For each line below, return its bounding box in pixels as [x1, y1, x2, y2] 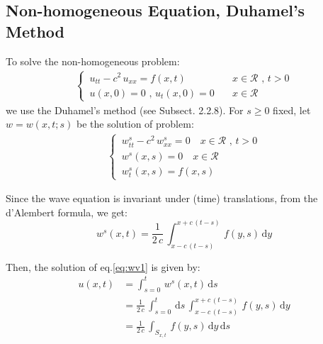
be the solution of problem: [76, 116, 194, 131]
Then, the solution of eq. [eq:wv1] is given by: [6, 259, 200, 274]
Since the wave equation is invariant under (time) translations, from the [6, 191, 318, 206]
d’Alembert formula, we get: [6, 204, 127, 219]
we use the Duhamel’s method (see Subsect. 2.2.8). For [6, 102, 244, 117]
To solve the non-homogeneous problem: [6, 53, 180, 68]
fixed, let [273, 102, 311, 117]
